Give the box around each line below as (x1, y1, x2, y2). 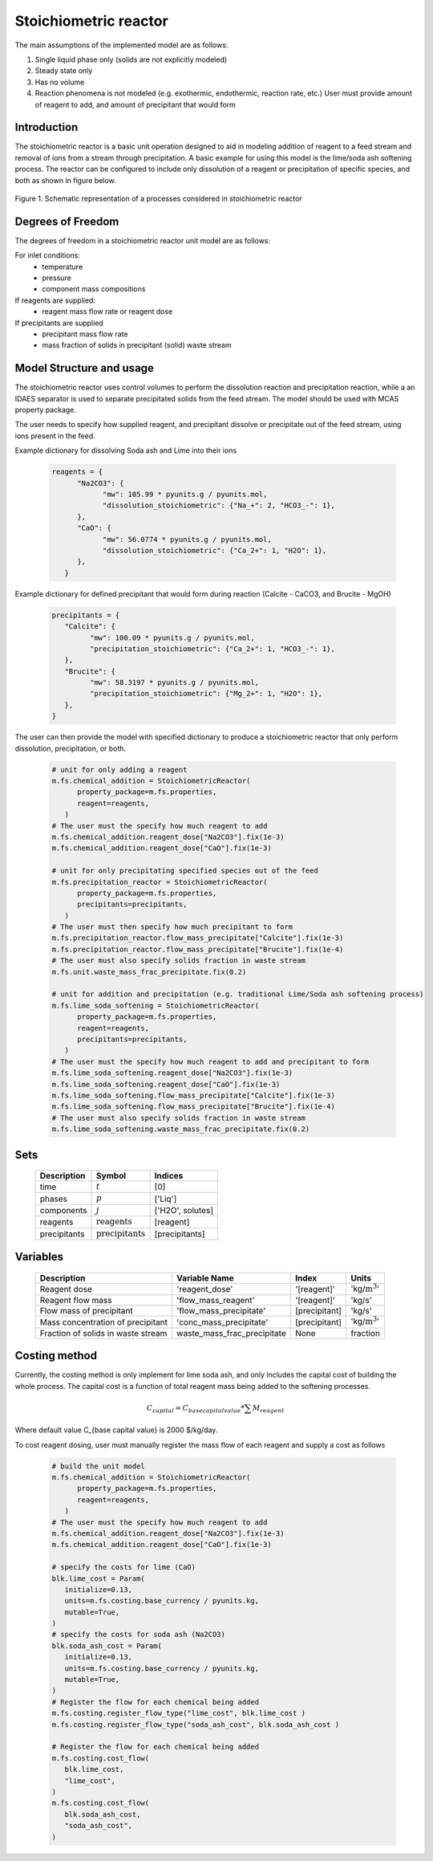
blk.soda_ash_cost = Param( (51, 1641, 162, 1650)
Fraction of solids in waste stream (39, 1327, 168, 1338)
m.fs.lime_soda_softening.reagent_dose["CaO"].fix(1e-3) (51, 1080, 281, 1089)
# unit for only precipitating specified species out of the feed (51, 866, 318, 875)
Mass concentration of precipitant (39, 1317, 168, 1328)
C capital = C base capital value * (146, 1403, 245, 1415)
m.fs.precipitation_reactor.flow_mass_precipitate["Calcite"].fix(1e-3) (51, 934, 344, 943)
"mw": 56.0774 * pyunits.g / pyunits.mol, (102, 535, 272, 544)
